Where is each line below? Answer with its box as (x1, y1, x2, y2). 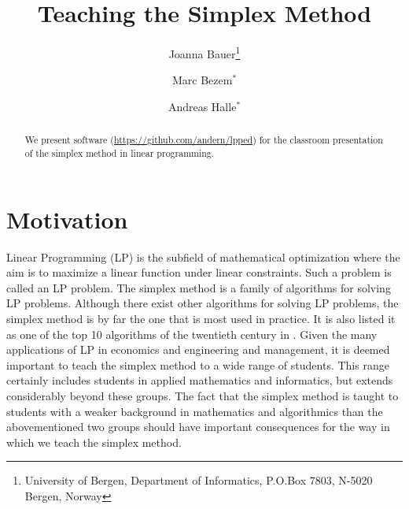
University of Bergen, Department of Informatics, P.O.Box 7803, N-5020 (24, 472, 373, 489)
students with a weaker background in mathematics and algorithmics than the (6, 403, 383, 419)
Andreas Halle (168, 98, 237, 114)
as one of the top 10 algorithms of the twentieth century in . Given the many (6, 325, 378, 342)
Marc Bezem (171, 72, 233, 88)
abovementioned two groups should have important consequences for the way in (6, 418, 390, 435)
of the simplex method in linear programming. (24, 147, 215, 160)
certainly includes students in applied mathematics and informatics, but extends (6, 372, 393, 388)
